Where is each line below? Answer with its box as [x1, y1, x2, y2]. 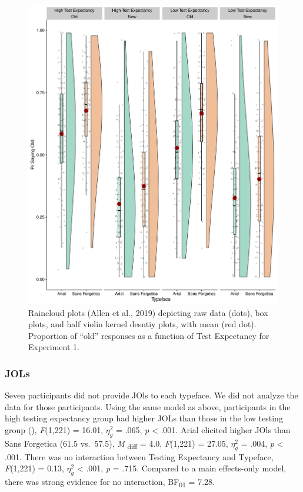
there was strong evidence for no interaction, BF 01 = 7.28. [5, 475, 215, 489]
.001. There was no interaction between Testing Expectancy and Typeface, [5, 450, 274, 463]
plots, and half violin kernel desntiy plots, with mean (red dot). [28, 318, 257, 330]
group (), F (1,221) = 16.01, [5, 423, 104, 436]
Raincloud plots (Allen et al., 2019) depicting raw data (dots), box [28, 306, 268, 318]
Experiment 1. [28, 341, 79, 353]
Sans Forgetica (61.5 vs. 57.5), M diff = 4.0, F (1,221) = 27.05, [5, 437, 228, 451]
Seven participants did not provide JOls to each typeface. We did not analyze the [5, 389, 298, 401]
